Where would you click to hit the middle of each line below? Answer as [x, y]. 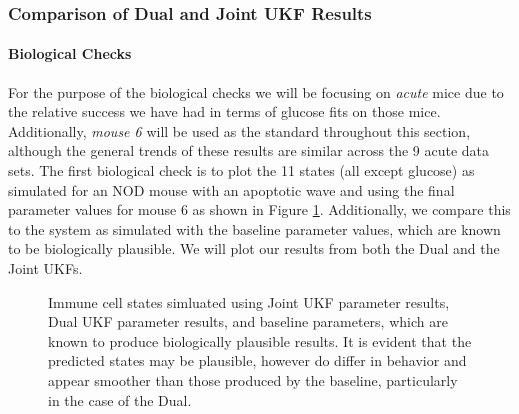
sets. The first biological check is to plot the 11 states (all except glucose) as [241, 170]
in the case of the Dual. [120, 399]
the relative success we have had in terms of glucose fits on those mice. [224, 111]
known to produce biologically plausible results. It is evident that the [260, 340]
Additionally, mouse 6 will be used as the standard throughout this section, [239, 130]
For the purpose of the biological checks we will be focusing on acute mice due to [256, 91]
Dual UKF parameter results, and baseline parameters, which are [248, 321]
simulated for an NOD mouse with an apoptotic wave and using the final [231, 189]
